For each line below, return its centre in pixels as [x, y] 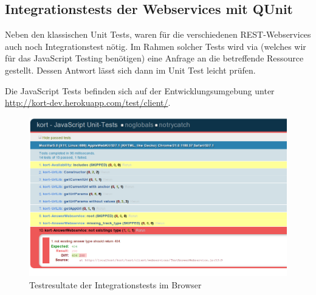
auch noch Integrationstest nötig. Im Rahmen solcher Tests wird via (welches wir [156, 46]
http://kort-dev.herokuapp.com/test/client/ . [88, 102]
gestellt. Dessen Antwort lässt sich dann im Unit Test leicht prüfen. [130, 70]
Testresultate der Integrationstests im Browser [115, 284]
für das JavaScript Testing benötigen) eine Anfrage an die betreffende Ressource [154, 58]
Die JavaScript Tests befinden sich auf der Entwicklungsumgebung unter [140, 90]
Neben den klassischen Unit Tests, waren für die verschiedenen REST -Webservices [158, 34]
